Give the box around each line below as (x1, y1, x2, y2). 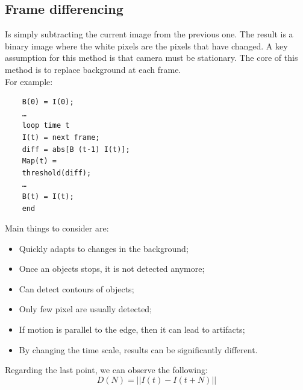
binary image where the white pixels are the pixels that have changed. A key (5, 39, 288, 52)
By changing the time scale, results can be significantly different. (19, 343, 258, 356)
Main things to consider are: (5, 222, 109, 234)
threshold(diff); (22, 168, 92, 177)
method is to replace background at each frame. (5, 63, 181, 75)
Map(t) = (22, 157, 57, 166)
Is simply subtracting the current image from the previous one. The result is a (5, 28, 293, 40)
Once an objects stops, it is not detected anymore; (19, 262, 205, 275)
